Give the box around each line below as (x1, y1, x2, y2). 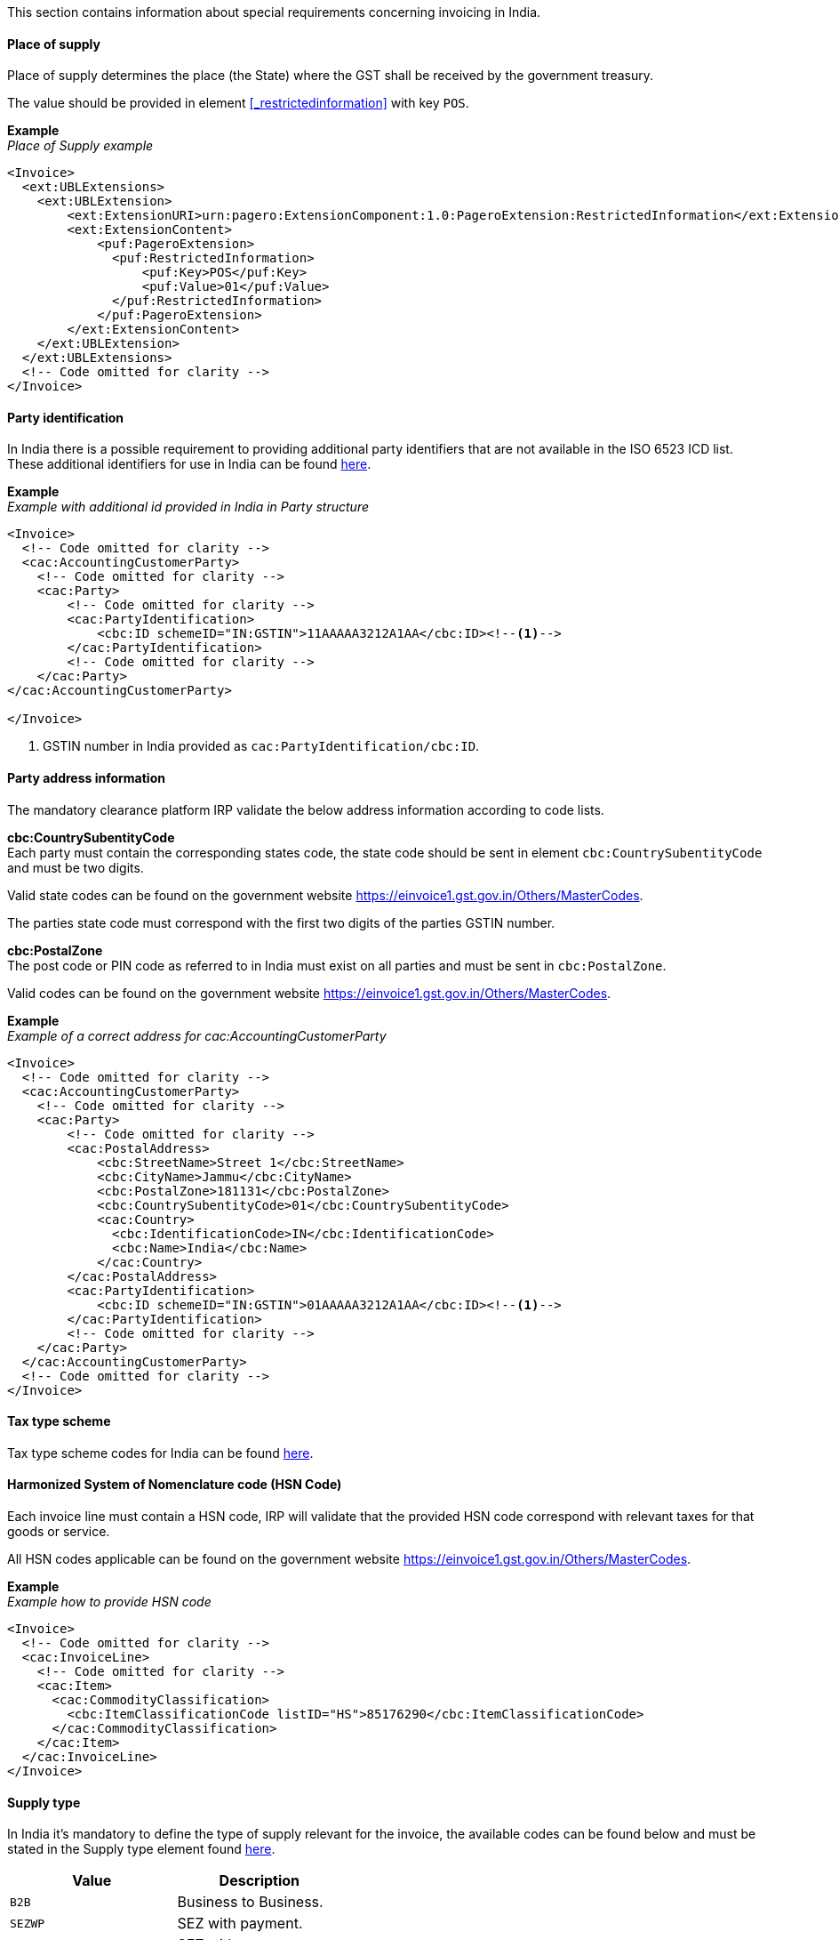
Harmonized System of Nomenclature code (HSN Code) (7, 1477, 342, 1493)
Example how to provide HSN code (7, 1594, 212, 1610)
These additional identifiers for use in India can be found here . (7, 456, 372, 472)
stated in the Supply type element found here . (7, 1841, 276, 1857)
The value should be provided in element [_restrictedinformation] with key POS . (7, 95, 469, 111)
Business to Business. (177, 1893, 324, 1912)
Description (219, 1872, 300, 1890)
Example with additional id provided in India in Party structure (7, 499, 369, 515)
